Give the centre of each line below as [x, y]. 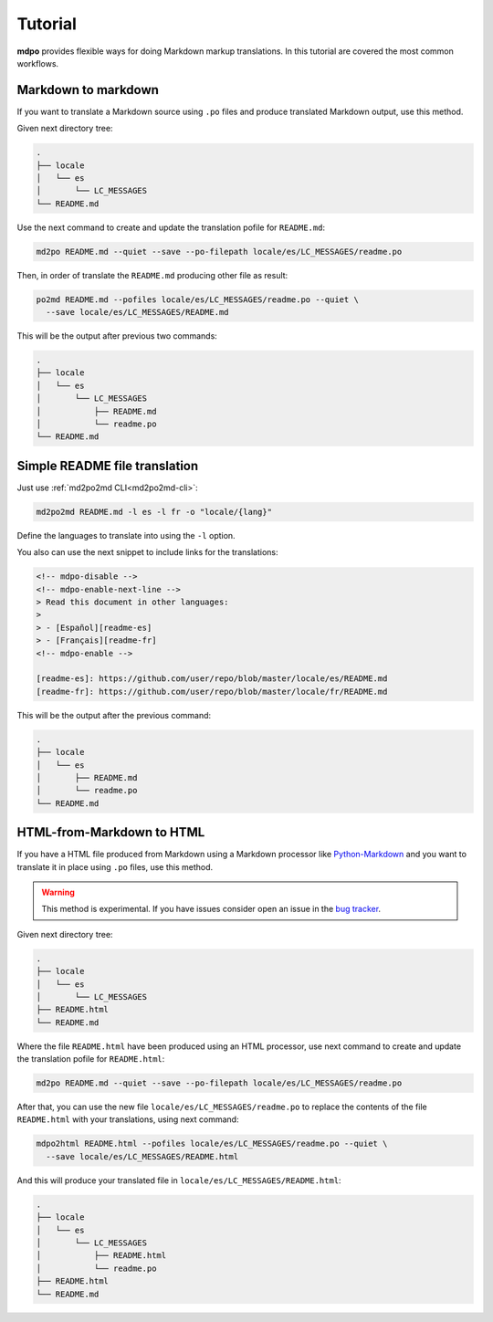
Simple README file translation [108, 466]
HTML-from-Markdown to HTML [111, 832]
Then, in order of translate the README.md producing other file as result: [152, 275]
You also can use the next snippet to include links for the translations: [147, 552]
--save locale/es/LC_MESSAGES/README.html [142, 1156]
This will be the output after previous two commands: [117, 336]
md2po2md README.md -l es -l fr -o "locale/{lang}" [154, 512]
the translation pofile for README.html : [91, 1059]
